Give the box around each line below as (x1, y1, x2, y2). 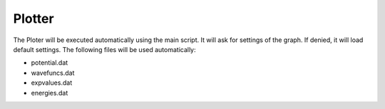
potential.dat (31, 58, 68, 67)
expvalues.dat (31, 78, 73, 87)
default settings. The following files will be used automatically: (13, 45, 196, 53)
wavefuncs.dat (31, 68, 75, 77)
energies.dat (31, 88, 68, 97)
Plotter (13, 11, 54, 26)
